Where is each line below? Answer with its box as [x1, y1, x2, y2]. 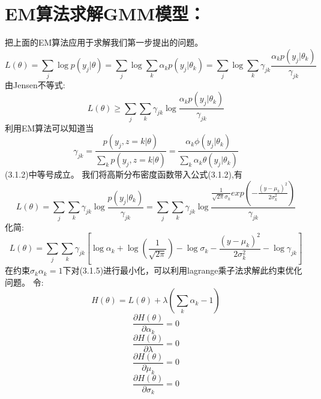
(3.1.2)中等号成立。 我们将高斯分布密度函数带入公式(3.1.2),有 [5, 168, 242, 181]
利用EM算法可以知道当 [5, 121, 94, 134]
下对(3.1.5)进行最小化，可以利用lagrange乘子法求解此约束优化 [62, 264, 302, 277]
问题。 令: [5, 275, 44, 288]
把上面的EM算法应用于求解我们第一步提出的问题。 [5, 36, 203, 49]
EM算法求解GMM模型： [5, 1, 206, 26]
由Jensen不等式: [5, 79, 65, 91]
